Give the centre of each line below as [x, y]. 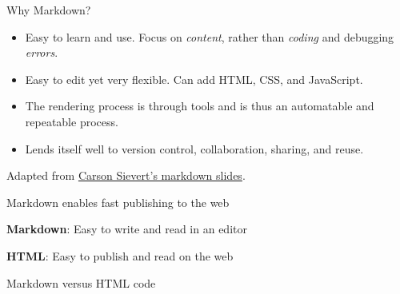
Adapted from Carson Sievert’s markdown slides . [126, 175]
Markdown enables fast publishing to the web [118, 202]
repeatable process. [72, 121]
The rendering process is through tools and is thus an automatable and [200, 106]
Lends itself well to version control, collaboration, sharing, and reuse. [194, 148]
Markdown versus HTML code [81, 282]
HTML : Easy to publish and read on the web [120, 255]
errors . [42, 52]
